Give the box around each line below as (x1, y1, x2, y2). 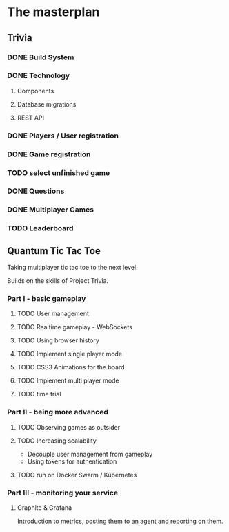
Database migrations (17, 100, 77, 108)
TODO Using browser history (17, 336, 100, 345)
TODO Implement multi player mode (17, 376, 119, 385)
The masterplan (7, 4, 100, 20)
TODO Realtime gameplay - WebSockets (17, 323, 133, 331)
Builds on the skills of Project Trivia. (7, 277, 109, 285)
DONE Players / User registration (7, 131, 119, 140)
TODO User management (17, 309, 90, 318)
